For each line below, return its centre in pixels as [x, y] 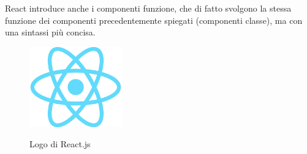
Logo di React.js [60, 144]
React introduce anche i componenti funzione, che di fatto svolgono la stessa [148, 8]
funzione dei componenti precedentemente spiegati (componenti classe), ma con [154, 20]
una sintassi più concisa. [50, 32]
